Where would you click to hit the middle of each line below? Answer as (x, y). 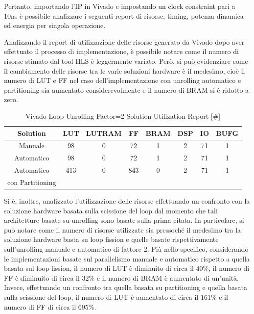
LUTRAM (104, 133)
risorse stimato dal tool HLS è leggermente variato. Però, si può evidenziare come (126, 61)
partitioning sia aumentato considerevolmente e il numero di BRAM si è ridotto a (127, 90)
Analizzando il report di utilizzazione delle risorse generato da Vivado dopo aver (124, 41)
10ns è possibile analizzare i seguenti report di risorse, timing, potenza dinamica (124, 15)
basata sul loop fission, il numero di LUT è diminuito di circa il (99, 268)
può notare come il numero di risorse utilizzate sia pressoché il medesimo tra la (123, 229)
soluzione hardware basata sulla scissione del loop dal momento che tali (111, 210)
